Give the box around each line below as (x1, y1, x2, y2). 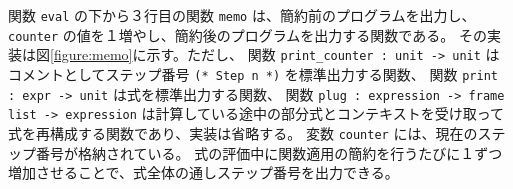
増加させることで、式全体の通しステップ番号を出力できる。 (8, 162, 399, 183)
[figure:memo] (50, 44, 133, 65)
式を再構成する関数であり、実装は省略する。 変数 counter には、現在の (8, 122, 478, 143)
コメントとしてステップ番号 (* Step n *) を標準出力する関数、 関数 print (8, 63, 498, 84)
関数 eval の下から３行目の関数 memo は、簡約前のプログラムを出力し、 (8, 5, 476, 25)
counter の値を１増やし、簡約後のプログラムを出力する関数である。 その (8, 24, 487, 45)
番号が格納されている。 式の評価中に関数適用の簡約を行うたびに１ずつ (35, 142, 503, 163)
